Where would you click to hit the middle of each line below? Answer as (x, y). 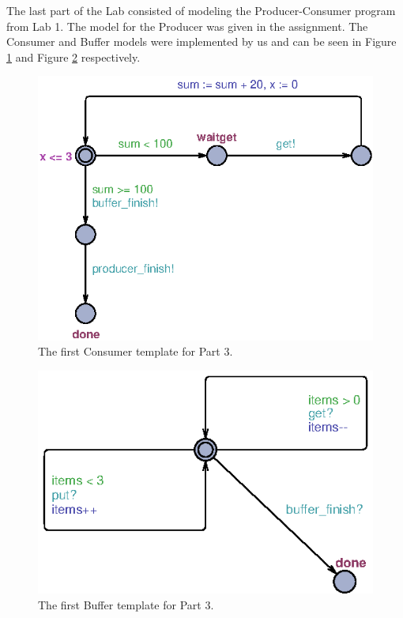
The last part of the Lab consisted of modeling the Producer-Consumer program (201, 10)
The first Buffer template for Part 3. (126, 604)
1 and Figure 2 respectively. (73, 57)
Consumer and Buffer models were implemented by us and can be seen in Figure (201, 41)
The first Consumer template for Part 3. (136, 351)
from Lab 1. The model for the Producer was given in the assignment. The (187, 26)
